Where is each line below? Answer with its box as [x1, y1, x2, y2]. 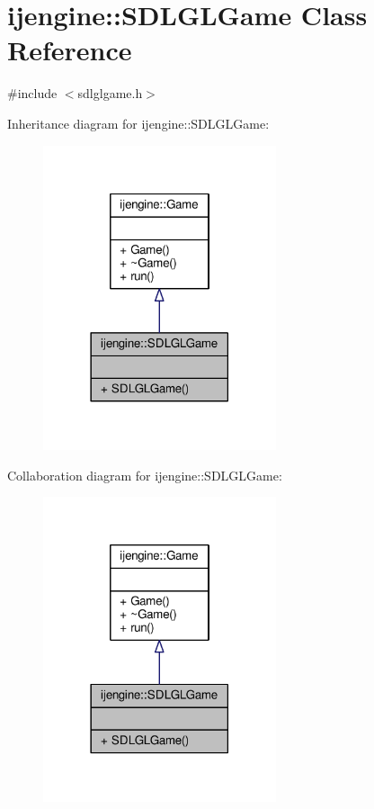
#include [7, 84, 58, 103]
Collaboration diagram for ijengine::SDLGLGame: [7, 465, 282, 484]
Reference [7, 31, 132, 68]
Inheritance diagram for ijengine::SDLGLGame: [7, 113, 270, 132]
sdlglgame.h [77, 84, 143, 103]
